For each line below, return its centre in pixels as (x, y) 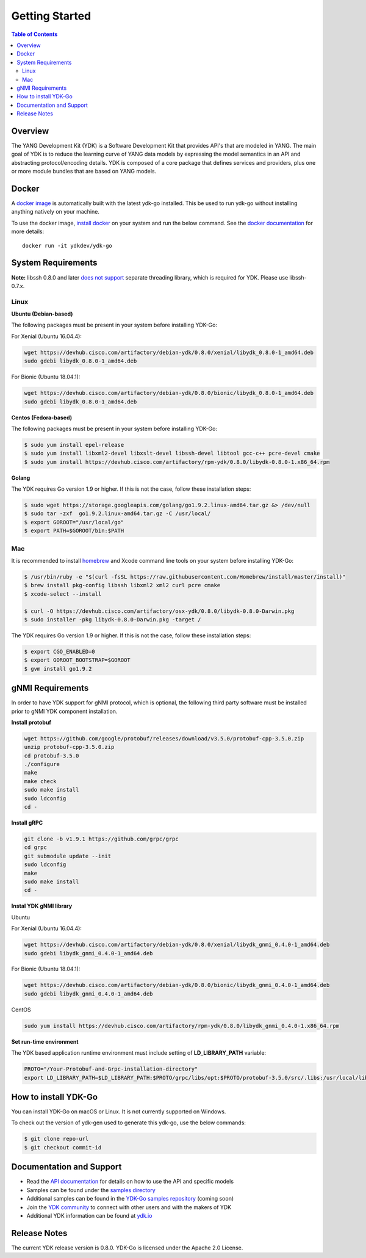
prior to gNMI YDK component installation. (64, 711)
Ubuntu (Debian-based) (42, 314)
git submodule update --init (68, 856)
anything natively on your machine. (56, 212)
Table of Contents (34, 34)
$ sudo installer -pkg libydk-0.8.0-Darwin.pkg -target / (113, 619)
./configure (42, 764)
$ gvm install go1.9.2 (58, 669)
